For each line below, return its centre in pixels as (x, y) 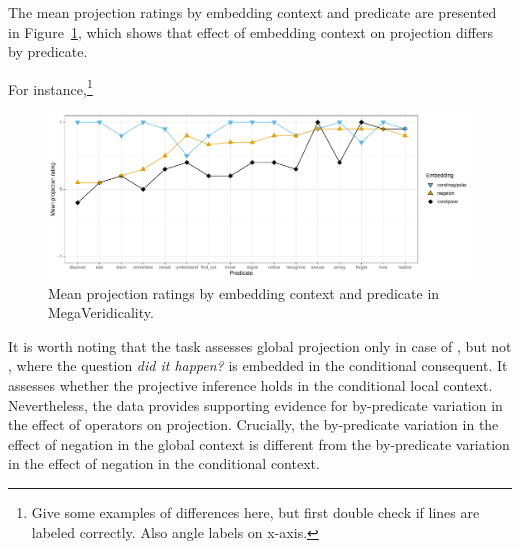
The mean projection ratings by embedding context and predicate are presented (252, 12)
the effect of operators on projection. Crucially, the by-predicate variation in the (253, 424)
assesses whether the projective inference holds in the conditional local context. (250, 385)
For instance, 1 (50, 87)
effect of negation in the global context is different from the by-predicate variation (259, 443)
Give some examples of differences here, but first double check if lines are (255, 512)
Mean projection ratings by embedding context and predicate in (244, 292)
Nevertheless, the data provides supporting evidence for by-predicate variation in (255, 404)
